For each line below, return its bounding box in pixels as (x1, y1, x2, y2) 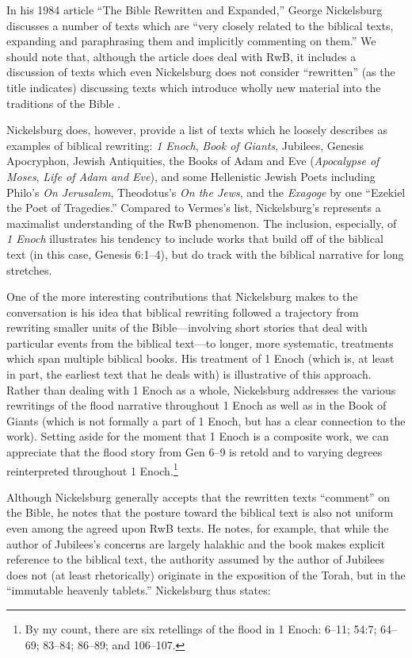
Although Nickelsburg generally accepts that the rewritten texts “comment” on (6, 488, 391, 505)
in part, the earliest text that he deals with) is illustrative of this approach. (6, 366, 372, 383)
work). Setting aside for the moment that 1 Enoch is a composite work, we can (6, 428, 389, 444)
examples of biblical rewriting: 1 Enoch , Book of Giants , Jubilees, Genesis (6, 137, 364, 153)
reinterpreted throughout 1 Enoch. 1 (6, 460, 178, 479)
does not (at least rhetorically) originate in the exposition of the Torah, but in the (6, 566, 406, 583)
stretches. (6, 261, 52, 278)
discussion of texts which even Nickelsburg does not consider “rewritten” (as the (6, 63, 395, 80)
